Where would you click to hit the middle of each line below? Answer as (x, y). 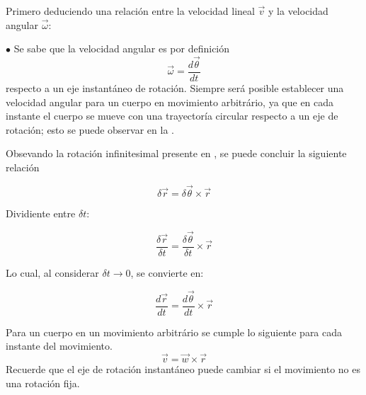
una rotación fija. (43, 383)
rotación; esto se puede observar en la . (90, 129)
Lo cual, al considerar (52, 272)
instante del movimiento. (59, 346)
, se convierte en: (167, 272)
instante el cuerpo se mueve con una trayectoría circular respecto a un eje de (172, 116)
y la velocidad (298, 11)
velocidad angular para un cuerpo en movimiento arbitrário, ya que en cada (170, 102)
